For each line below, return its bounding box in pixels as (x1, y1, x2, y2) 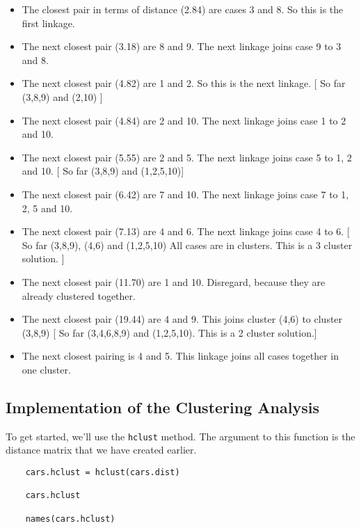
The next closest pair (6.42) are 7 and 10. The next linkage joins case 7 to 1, (22, 186, 349, 201)
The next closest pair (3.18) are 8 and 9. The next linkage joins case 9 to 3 (22, 39, 342, 54)
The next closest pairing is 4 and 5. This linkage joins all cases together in (22, 349, 339, 363)
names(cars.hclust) (25, 513, 115, 524)
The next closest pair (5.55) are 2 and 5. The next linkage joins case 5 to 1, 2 (22, 150, 352, 164)
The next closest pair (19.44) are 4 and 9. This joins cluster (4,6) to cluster (22, 312, 343, 326)
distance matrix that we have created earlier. (6, 442, 197, 457)
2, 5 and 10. (22, 200, 73, 215)
